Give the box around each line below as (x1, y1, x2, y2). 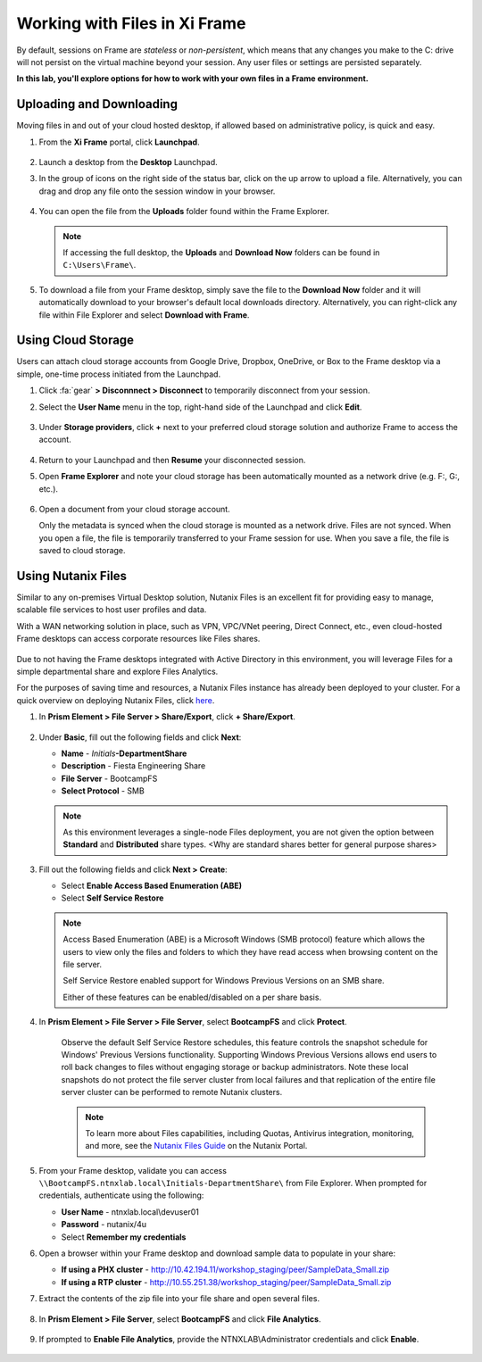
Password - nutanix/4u (61, 1219, 147, 1230)
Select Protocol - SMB (61, 785, 145, 796)
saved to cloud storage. (38, 545, 126, 556)
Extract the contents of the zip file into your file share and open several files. (38, 1293, 320, 1304)
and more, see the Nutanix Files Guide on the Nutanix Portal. (85, 1141, 308, 1151)
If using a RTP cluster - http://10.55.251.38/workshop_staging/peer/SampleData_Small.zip (61, 1276, 392, 1287)
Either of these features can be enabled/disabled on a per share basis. (62, 992, 321, 1002)
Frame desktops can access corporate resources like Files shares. (16, 634, 261, 644)
